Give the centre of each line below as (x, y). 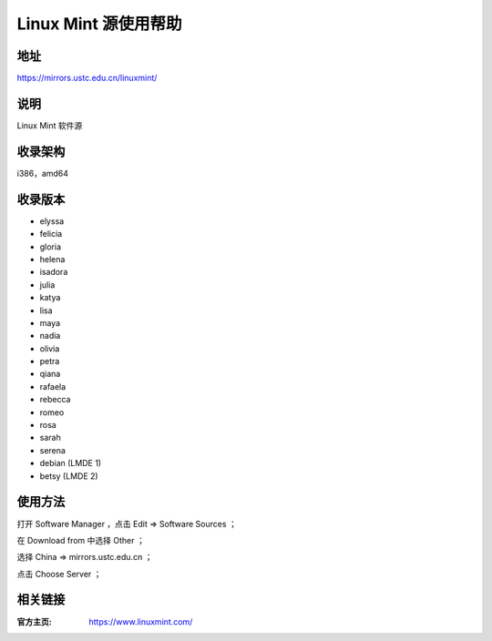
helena (52, 259)
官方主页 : (34, 621)
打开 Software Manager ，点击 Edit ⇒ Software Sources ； (127, 524)
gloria (51, 247)
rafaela (53, 386)
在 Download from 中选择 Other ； (81, 540)
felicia (51, 234)
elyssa (52, 221)
